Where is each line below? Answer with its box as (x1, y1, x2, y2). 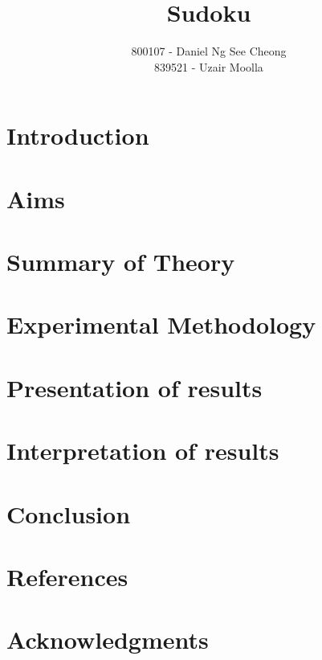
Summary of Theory (6, 245, 235, 278)
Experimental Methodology (6, 308, 316, 341)
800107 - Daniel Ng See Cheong (131, 43, 287, 59)
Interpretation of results (6, 434, 279, 467)
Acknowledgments (6, 623, 209, 656)
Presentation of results (6, 371, 263, 404)
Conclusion (6, 497, 131, 530)
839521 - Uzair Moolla (154, 58, 263, 75)
